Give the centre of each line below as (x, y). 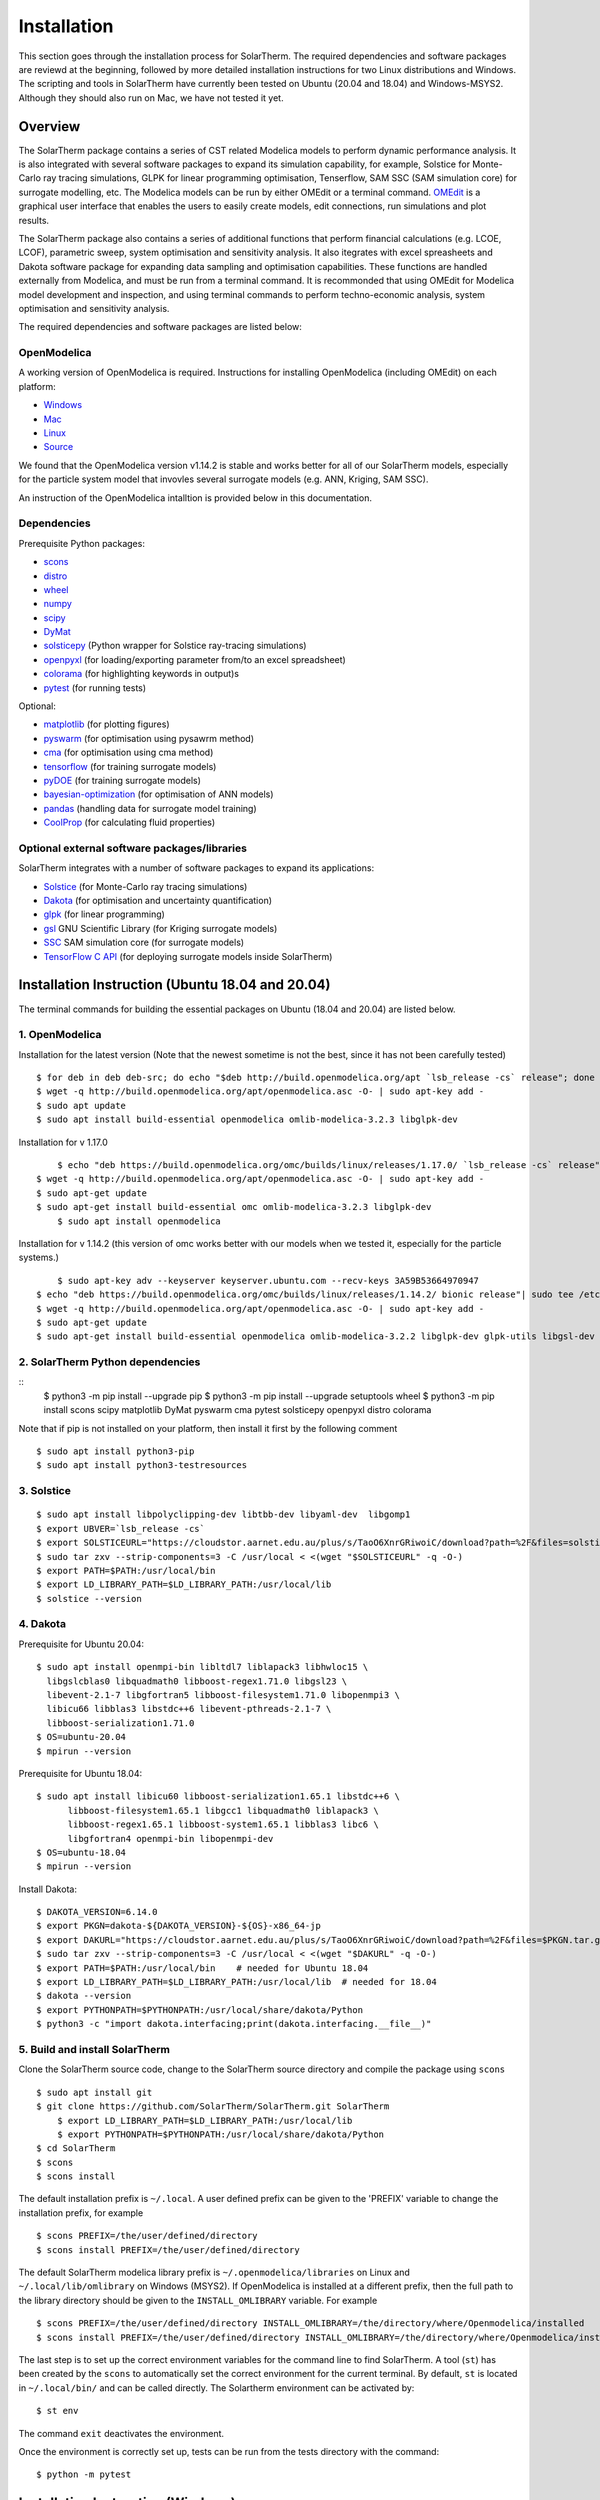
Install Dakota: (47, 1889)
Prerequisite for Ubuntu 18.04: (80, 1773)
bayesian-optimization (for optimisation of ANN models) (158, 794)
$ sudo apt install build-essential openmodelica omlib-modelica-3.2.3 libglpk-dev (247, 1119)
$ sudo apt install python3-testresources (142, 1465)
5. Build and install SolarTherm (94, 2049)
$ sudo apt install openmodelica (139, 1221)
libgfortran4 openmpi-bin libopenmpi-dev (170, 1838)
